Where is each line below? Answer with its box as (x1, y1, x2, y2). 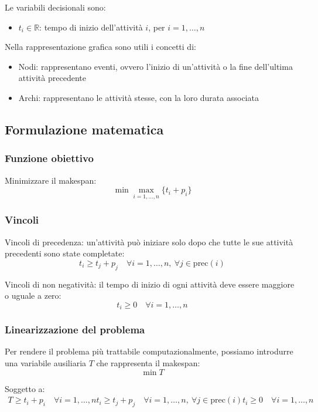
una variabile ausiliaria (5, 357, 87, 369)
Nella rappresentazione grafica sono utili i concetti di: (5, 40, 196, 53)
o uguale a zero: (5, 289, 61, 302)
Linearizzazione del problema (5, 322, 145, 337)
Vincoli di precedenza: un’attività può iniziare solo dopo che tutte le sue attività (5, 235, 293, 248)
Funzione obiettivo (5, 151, 94, 166)
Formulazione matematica (5, 120, 164, 138)
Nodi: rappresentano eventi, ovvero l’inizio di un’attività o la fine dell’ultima (18, 60, 293, 72)
